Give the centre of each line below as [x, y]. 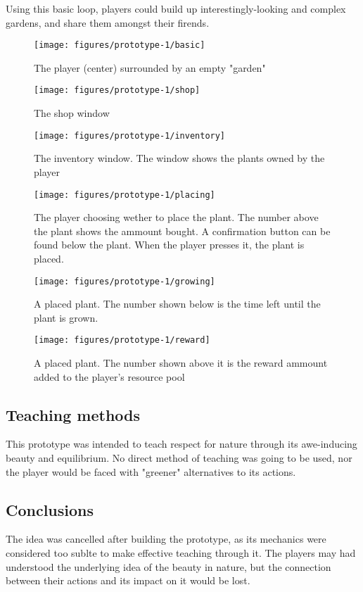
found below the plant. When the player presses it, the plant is [169, 245]
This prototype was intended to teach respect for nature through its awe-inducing [181, 444]
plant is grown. [66, 317]
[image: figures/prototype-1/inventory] [130, 136]
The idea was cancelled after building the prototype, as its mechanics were [166, 539]
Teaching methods [73, 414]
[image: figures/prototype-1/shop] [117, 90]
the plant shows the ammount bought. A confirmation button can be [182, 231]
